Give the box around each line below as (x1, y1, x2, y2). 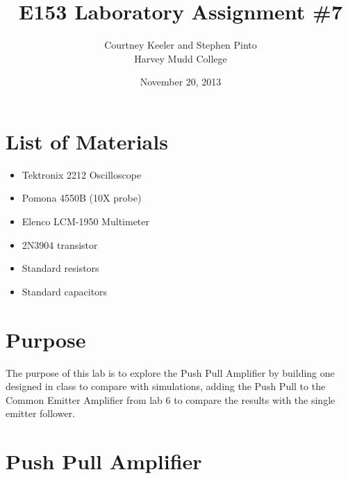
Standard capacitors (22, 284, 108, 298)
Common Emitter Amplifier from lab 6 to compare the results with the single (6, 392, 335, 407)
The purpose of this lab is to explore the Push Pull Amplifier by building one (6, 365, 335, 380)
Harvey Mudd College (134, 51, 227, 65)
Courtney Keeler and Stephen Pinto (104, 38, 257, 52)
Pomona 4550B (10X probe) (22, 190, 142, 205)
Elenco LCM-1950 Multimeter (22, 214, 150, 229)
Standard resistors (22, 261, 99, 275)
